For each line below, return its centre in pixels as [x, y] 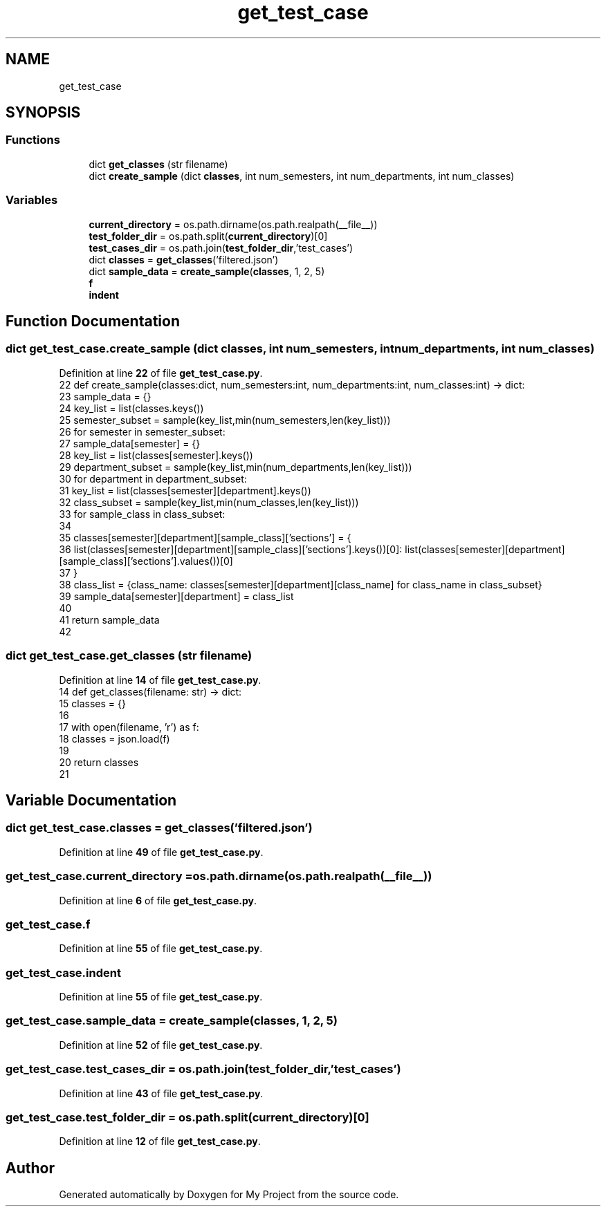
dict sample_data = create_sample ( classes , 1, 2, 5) [207, 271]
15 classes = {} [92, 703]
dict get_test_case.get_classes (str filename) [129, 656]
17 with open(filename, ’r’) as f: [129, 727]
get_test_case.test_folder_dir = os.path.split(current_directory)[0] [187, 1117]
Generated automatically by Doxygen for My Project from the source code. [229, 1195]
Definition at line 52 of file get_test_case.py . [161, 1045]
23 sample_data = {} [105, 396]
